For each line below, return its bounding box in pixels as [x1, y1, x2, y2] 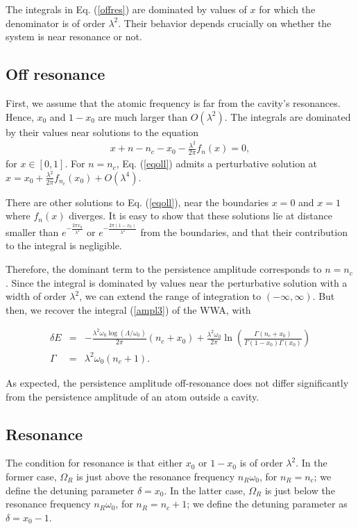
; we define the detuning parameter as [187, 496, 348, 511]
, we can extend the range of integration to [79, 289, 262, 303]
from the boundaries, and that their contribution [140, 224, 348, 239]
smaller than [6, 224, 59, 239]
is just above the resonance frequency [76, 469, 235, 483]
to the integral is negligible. [6, 238, 122, 253]
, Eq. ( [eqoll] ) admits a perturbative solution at [116, 156, 318, 171]
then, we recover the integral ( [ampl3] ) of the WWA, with [6, 302, 251, 317]
